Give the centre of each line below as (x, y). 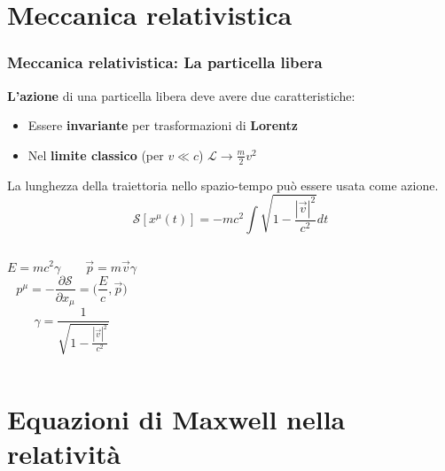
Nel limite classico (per (96, 154)
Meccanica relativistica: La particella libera (165, 62)
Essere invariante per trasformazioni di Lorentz (163, 125)
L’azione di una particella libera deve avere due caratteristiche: (181, 95)
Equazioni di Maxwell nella (176, 418)
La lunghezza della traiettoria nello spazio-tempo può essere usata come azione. (223, 185)
